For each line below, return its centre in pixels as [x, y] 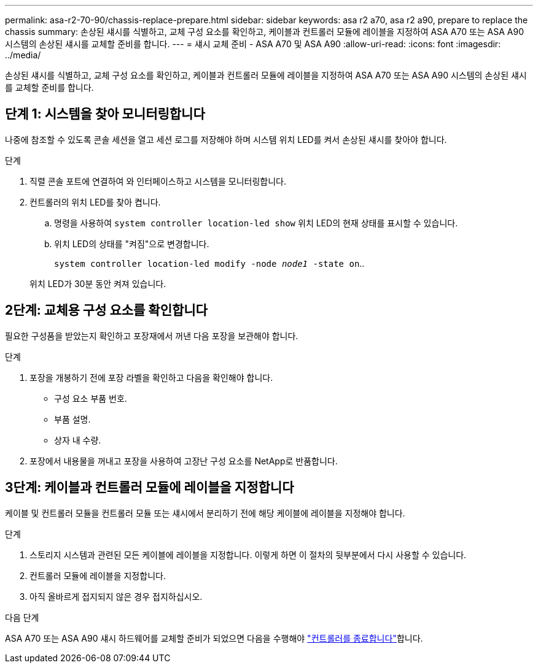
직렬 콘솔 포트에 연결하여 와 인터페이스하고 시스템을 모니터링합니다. [158, 181]
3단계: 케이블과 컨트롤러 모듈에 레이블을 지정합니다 [150, 488]
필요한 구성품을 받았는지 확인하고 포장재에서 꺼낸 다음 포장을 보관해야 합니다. [152, 336]
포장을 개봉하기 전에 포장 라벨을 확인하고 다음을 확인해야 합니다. [151, 377]
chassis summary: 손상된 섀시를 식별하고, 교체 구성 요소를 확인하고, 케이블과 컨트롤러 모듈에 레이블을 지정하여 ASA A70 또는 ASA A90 [265, 32]
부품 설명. [72, 419]
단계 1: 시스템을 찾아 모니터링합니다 [105, 114]
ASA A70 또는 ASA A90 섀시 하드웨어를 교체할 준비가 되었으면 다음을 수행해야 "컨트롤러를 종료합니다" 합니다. [214, 638]
